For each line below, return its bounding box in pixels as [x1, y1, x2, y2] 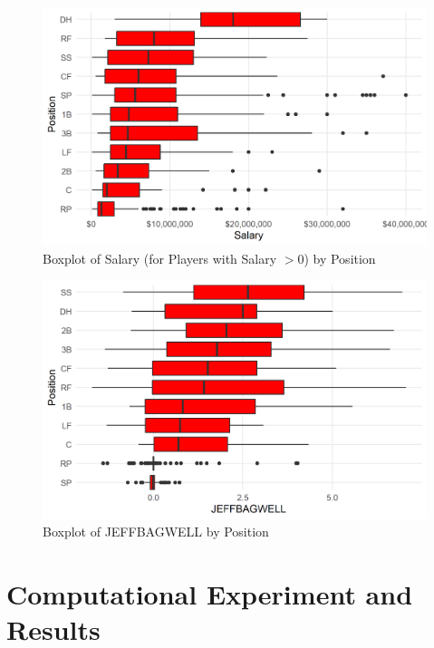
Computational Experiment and [6, 575, 413, 612]
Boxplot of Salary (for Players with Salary [43, 248, 277, 267]
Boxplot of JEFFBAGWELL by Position [43, 522, 269, 541]
